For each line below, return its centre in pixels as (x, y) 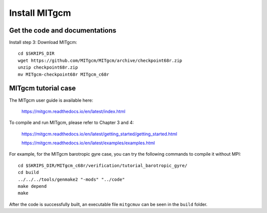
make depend (32, 186)
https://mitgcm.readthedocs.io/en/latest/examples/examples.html (88, 143)
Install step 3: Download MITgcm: (43, 43)
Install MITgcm (40, 13)
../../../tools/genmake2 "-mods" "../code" (71, 179)
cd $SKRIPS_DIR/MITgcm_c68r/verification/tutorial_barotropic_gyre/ (103, 165)
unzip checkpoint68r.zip (48, 67)
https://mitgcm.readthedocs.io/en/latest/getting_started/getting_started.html (99, 134)
